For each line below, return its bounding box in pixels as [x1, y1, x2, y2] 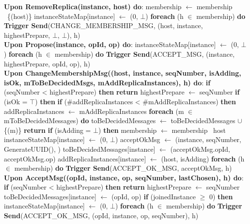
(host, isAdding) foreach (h [161, 153, 245, 163]
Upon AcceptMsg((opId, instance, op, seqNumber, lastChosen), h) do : [4, 172, 244, 182]
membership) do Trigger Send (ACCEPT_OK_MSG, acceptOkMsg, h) [14, 163, 232, 173]
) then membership [98, 125, 157, 135]
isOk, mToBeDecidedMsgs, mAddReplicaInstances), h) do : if [4, 77, 211, 87]
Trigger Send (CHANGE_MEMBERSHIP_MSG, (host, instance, [4, 20, 203, 31]
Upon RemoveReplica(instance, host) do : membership [4, 1, 182, 11]
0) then [209, 191, 233, 201]
